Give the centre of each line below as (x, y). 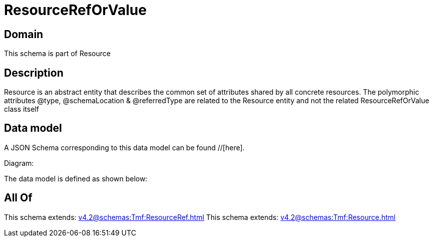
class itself (22, 109)
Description (34, 73)
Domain (24, 34)
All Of (18, 198)
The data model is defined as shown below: (76, 178)
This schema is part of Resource (57, 54)
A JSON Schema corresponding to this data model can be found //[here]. (124, 147)
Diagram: (19, 163)
